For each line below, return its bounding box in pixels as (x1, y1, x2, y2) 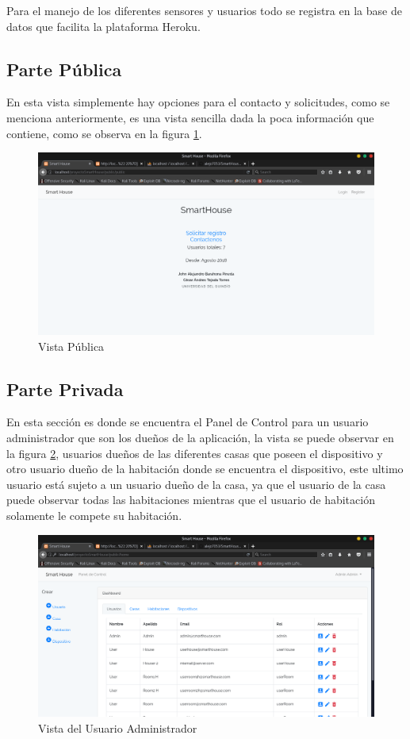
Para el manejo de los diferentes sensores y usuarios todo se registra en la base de (6, 2, 402, 18)
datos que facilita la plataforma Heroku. (6, 17, 201, 34)
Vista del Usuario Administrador (38, 719, 197, 736)
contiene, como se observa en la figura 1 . (6, 125, 202, 141)
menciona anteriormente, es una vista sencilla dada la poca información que (6, 109, 374, 125)
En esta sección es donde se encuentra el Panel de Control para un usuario (6, 414, 369, 430)
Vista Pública (38, 337, 105, 354)
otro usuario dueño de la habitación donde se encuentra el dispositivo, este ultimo (6, 460, 404, 477)
